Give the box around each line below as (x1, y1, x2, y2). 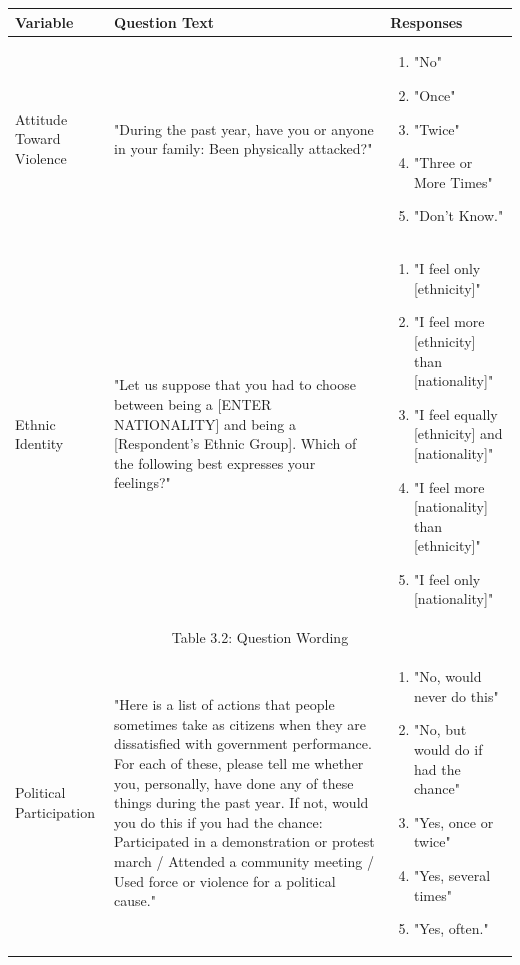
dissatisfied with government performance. (114, 733, 372, 754)
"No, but (413, 719, 467, 740)
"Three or (413, 152, 473, 173)
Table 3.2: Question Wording (171, 627, 349, 648)
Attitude (15, 108, 68, 129)
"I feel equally (413, 403, 498, 424)
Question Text (114, 11, 214, 32)
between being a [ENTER (114, 393, 272, 414)
